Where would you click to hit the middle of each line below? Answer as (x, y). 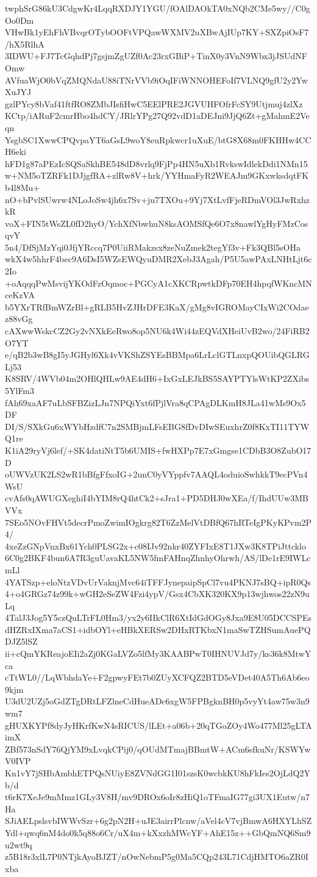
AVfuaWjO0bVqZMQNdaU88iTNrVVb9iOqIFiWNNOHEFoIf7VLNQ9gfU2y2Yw (156, 80)
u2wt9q (19, 844)
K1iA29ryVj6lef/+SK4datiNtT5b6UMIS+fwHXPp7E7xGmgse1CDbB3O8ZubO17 (158, 450)
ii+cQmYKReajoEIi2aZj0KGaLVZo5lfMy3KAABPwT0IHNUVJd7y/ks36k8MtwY (158, 653)
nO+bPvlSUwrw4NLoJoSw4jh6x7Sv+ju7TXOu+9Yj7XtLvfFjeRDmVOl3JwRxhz (158, 199)
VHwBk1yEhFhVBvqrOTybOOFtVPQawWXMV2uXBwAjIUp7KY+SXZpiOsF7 (157, 32)
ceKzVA (20, 295)
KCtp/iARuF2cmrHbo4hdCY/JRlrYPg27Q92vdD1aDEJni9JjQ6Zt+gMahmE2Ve (157, 116)
